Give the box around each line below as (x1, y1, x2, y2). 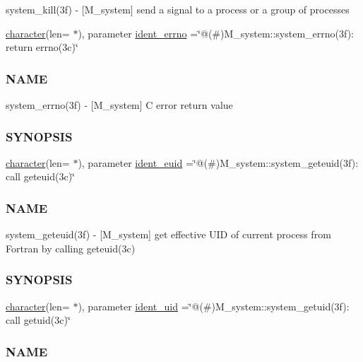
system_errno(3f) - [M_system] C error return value (6, 98, 233, 112)
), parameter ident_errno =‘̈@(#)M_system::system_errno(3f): (78, 25, 355, 40)
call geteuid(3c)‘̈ (6, 169, 75, 184)
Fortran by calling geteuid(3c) (6, 240, 136, 255)
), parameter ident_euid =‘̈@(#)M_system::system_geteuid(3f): (78, 155, 359, 170)
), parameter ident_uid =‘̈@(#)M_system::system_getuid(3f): (78, 298, 350, 313)
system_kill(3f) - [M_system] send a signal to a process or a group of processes (6, 2, 350, 16)
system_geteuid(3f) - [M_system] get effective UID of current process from (6, 227, 331, 242)
